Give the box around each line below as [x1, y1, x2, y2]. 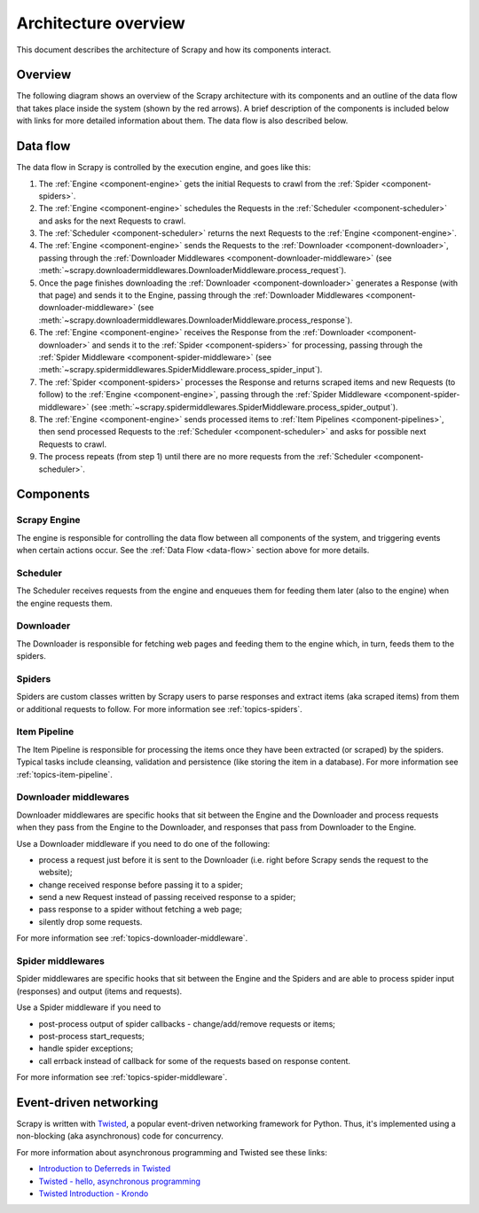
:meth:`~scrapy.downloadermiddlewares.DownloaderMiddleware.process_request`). [38, 265, 347, 276]
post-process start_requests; [38, 1030, 145, 1041]
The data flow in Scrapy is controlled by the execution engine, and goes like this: [16, 162, 311, 173]
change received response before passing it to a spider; [38, 879, 244, 890]
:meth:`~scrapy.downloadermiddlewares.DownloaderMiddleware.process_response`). [38, 315, 353, 325]
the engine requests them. [16, 598, 113, 608]
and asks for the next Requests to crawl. [38, 215, 186, 226]
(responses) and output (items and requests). [16, 985, 183, 997]
